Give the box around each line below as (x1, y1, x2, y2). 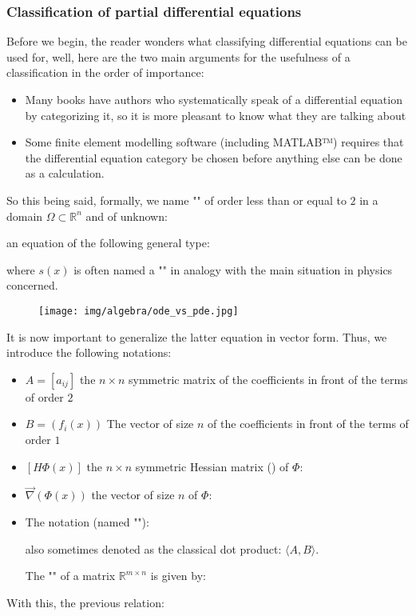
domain (6, 207, 43, 224)
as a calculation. (25, 165, 105, 182)
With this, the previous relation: (6, 594, 164, 610)
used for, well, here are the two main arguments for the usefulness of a (6, 48, 351, 65)
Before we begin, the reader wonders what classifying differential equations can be (6, 33, 407, 50)
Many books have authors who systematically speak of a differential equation (25, 91, 402, 107)
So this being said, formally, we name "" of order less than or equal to (6, 191, 347, 208)
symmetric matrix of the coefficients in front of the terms (129, 370, 408, 387)
